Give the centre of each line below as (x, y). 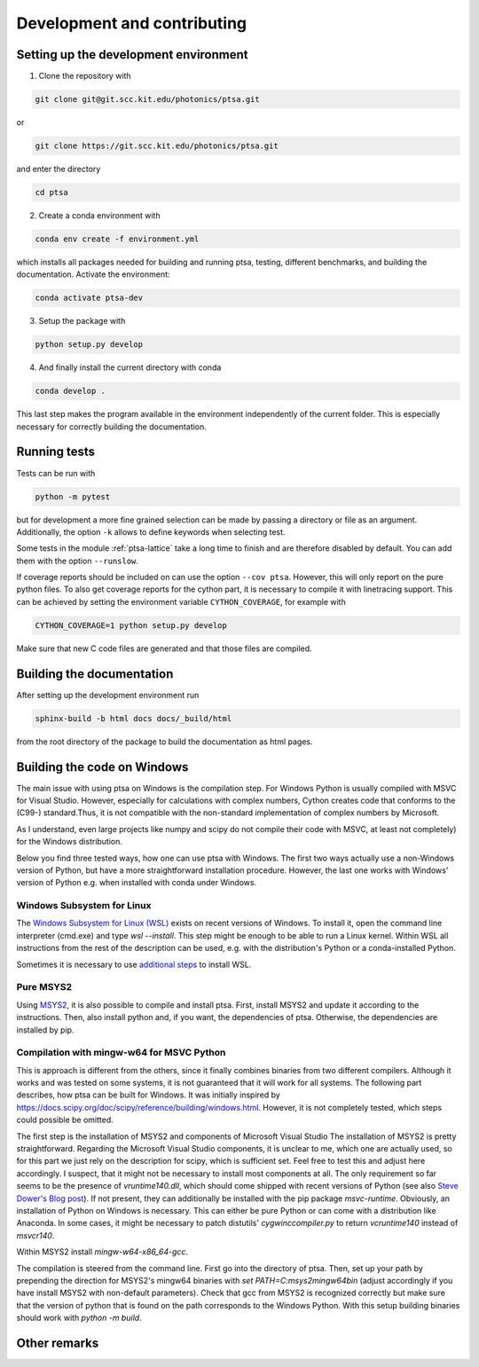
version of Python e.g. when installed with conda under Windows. (137, 883)
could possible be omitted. (65, 1120)
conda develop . (71, 391)
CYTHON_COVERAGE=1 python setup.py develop (131, 625)
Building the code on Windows (102, 767)
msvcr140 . (35, 1235)
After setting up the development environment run (108, 695)
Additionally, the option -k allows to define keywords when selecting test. (151, 531)
